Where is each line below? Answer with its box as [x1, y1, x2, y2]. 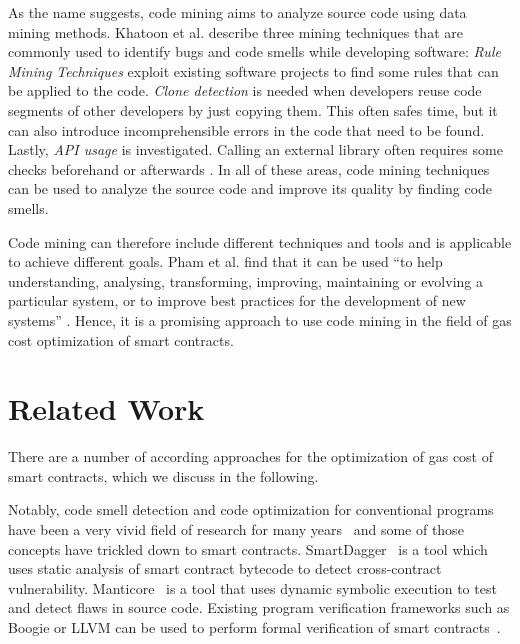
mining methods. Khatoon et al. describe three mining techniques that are [8, 21, 463, 42]
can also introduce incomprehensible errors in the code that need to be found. [8, 119, 485, 140]
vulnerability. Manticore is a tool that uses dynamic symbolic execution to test [8, 577, 497, 598]
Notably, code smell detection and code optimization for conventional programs [8, 499, 494, 520]
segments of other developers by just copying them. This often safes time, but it [8, 99, 498, 120]
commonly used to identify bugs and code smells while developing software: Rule [8, 41, 501, 62]
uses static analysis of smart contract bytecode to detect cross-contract [8, 558, 442, 579]
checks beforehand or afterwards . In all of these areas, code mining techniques [8, 158, 490, 179]
